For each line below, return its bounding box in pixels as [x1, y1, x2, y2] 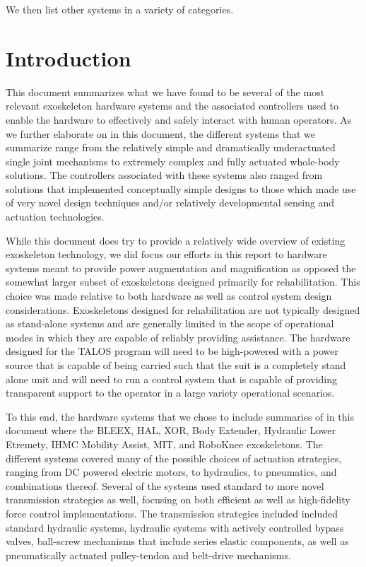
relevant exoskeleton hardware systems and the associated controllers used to [6, 98, 338, 113]
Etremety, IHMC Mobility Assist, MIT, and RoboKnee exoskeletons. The [6, 436, 323, 451]
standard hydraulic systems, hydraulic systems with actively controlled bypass [6, 520, 344, 534]
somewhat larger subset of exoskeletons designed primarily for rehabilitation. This [6, 274, 360, 289]
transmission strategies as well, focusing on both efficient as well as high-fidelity [6, 492, 350, 507]
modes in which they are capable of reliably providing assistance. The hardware [6, 329, 350, 344]
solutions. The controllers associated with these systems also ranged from [6, 168, 323, 182]
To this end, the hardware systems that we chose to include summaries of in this [6, 409, 355, 423]
